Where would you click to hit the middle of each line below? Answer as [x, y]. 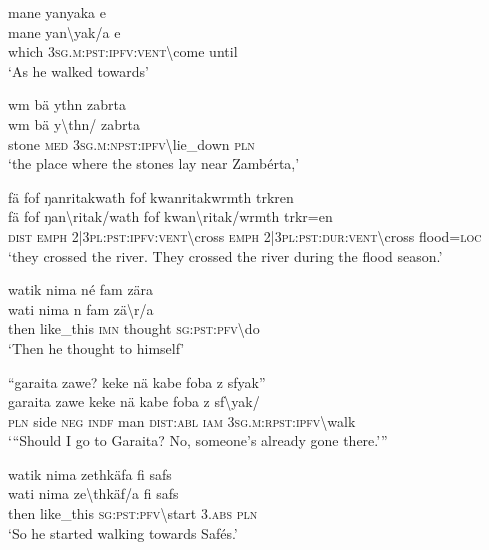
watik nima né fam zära [81, 289]
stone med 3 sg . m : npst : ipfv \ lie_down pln [131, 143]
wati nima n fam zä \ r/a [81, 308]
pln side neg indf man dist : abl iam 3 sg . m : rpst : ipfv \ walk [182, 420]
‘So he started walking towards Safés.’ [123, 532]
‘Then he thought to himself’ [96, 347]
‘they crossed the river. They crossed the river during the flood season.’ [225, 255]
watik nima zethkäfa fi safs [90, 473]
